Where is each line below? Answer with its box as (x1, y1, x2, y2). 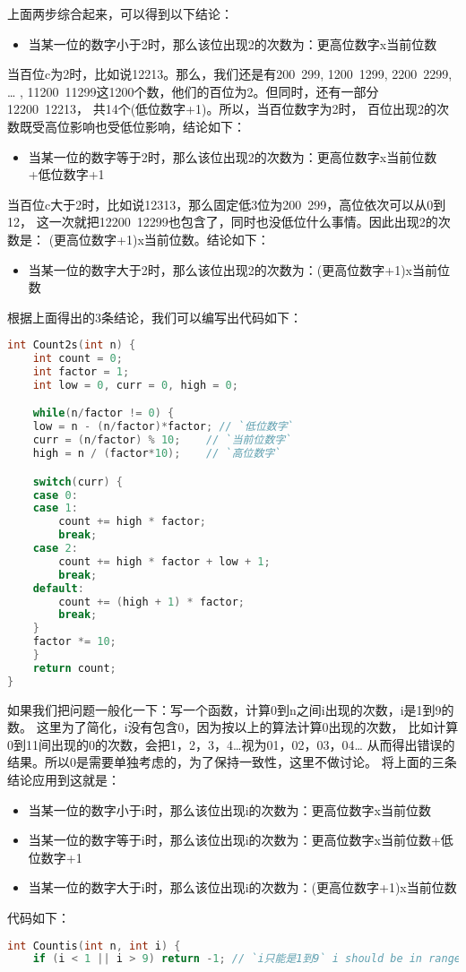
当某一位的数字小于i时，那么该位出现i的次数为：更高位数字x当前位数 (28, 800, 431, 819)
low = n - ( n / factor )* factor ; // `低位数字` (32, 420, 294, 434)
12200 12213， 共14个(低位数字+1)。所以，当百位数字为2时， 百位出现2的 (7, 99, 437, 118)
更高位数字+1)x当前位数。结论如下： (54, 229, 270, 248)
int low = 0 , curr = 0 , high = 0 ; (32, 378, 238, 391)
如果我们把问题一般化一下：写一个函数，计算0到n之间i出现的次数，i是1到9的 (7, 700, 454, 718)
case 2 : (32, 542, 78, 555)
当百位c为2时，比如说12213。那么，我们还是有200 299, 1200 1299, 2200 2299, (7, 65, 453, 83)
